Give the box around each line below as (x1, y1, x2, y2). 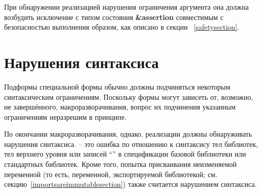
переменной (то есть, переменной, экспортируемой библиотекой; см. (4, 168, 218, 179)
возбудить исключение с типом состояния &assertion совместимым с (4, 11, 224, 22)
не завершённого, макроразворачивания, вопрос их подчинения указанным (4, 101, 236, 112)
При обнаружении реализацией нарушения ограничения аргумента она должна (4, 2, 249, 12)
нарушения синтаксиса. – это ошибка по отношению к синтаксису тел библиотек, (4, 138, 258, 149)
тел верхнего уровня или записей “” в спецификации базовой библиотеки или (4, 148, 246, 159)
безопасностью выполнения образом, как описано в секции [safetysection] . (4, 22, 240, 32)
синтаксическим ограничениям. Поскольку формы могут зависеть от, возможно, (4, 91, 253, 102)
